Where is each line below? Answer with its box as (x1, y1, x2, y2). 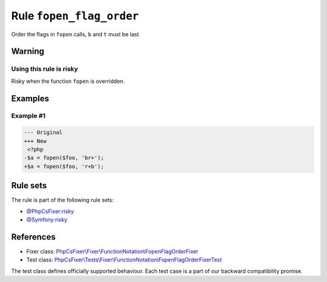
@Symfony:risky (26, 216, 68, 223)
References (11, 232, 56, 242)
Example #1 (11, 112, 45, 120)
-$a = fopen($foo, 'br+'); (24, 154, 104, 162)
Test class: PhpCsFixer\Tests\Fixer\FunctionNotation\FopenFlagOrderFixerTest (26, 256, 222, 263)
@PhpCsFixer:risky (26, 208, 74, 215)
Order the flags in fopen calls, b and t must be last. (11, 30, 140, 38)
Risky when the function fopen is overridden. (11, 77, 125, 85)
